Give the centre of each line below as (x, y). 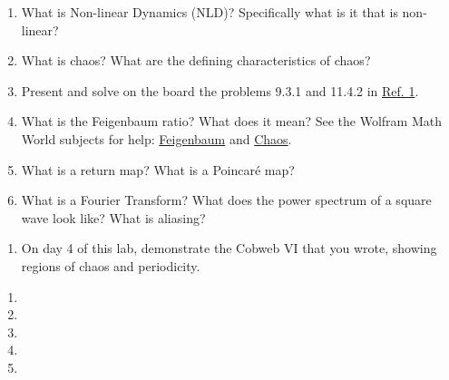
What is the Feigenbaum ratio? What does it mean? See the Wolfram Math (231, 121)
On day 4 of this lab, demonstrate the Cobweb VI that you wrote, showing (229, 248)
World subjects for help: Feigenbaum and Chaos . (156, 138)
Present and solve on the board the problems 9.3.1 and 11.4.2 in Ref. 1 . (220, 90)
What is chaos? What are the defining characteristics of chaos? (196, 60)
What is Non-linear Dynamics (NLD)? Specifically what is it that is (210, 12)
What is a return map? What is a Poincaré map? (158, 169)
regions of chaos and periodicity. (111, 265)
